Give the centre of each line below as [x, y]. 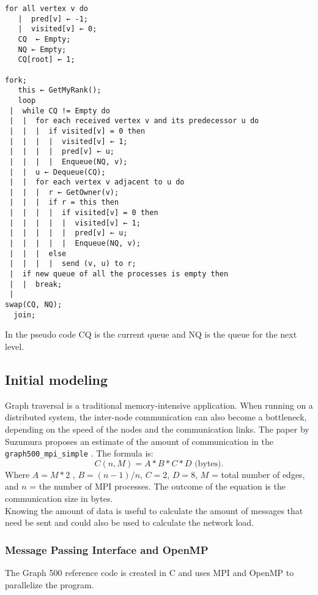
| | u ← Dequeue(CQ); [57, 172]
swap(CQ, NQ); [34, 305]
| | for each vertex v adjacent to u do [97, 182]
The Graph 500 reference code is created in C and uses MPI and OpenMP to [150, 572]
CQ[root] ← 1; [46, 60]
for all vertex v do [47, 9]
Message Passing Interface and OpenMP [107, 549]
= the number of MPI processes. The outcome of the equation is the [157, 486]
